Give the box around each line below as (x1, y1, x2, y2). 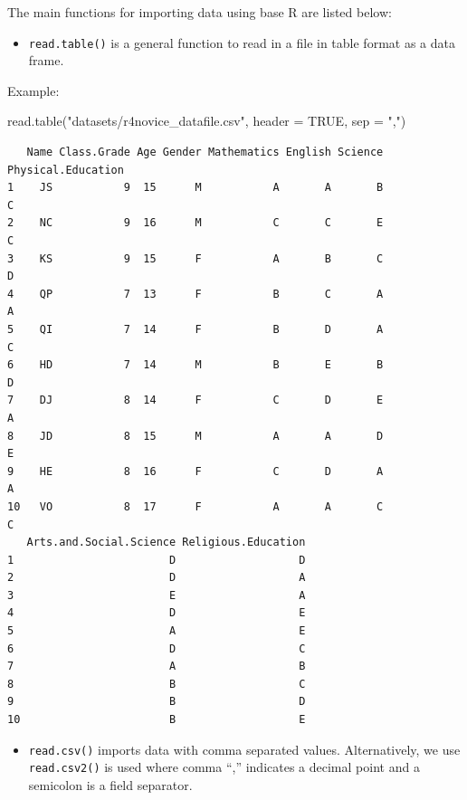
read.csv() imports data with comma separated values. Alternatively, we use (28, 739, 461, 758)
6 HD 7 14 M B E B (7, 358, 384, 372)
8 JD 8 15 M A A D (7, 429, 384, 443)
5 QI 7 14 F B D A (7, 322, 384, 336)
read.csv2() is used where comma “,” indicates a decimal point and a (28, 757, 420, 776)
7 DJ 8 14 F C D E (7, 394, 384, 407)
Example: (7, 81, 60, 100)
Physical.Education (7, 163, 124, 176)
